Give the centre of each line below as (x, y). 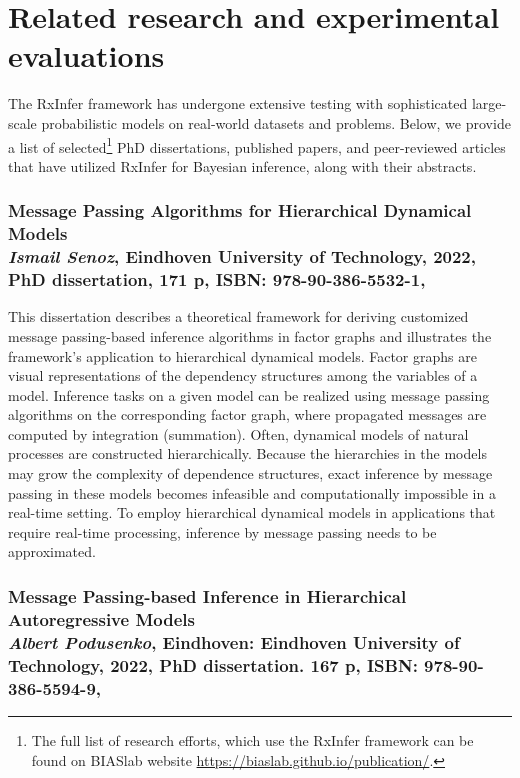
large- (489, 103)
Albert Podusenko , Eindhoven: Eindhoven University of (234, 641)
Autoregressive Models (101, 618)
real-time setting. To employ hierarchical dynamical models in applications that (252, 512)
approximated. (52, 551)
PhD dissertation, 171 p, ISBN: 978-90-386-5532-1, (217, 279)
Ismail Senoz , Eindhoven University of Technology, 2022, (242, 256)
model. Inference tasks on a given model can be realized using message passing (249, 394)
